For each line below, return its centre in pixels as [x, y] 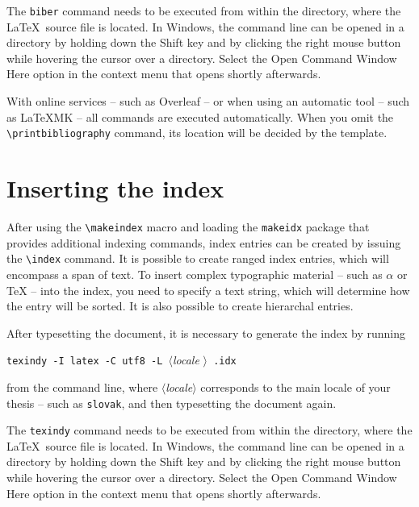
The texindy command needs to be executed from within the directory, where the [209, 430]
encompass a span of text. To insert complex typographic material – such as [195, 274]
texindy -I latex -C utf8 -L [85, 362]
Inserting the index [115, 188]
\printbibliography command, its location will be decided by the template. [197, 133]
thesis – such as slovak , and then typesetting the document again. [172, 403]
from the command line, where [82, 386]
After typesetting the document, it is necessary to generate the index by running [206, 332]
